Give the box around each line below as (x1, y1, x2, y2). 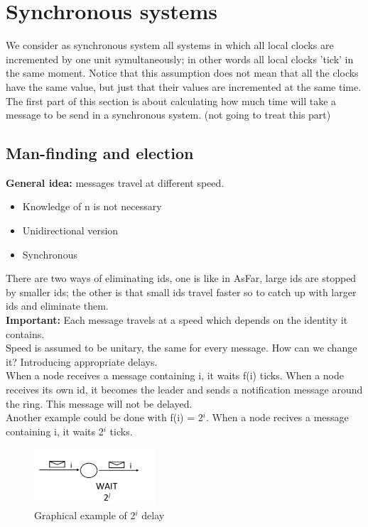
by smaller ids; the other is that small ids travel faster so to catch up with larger (6, 284, 357, 299)
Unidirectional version (22, 223, 119, 238)
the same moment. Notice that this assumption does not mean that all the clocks (6, 65, 359, 80)
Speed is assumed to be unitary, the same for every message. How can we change (6, 340, 357, 355)
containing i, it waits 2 (6, 423, 104, 438)
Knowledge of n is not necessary (22, 199, 162, 214)
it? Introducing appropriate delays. (6, 354, 158, 369)
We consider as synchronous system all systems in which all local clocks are (6, 38, 334, 53)
